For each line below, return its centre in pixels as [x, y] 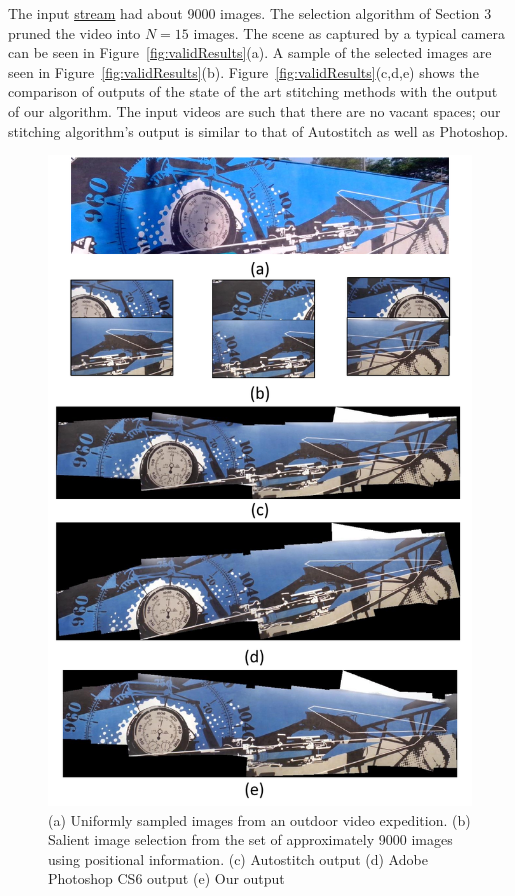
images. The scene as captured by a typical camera [349, 32]
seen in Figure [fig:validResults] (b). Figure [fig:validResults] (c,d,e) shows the [243, 71]
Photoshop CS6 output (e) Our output [166, 878]
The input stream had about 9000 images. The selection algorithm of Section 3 [250, 13]
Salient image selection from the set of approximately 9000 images [250, 839]
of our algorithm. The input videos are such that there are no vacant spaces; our [254, 110]
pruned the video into [74, 32]
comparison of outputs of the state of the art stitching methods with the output [253, 91]
